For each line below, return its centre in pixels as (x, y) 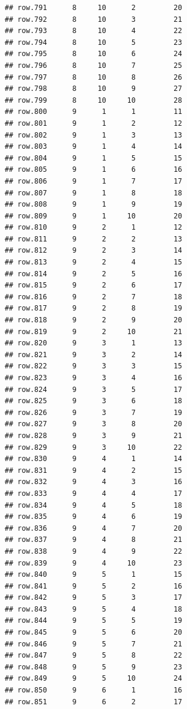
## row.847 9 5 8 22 (93, 656)
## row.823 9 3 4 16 (93, 378)
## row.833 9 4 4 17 (93, 493)
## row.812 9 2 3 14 (93, 251)
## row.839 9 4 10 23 (93, 563)
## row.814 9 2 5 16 (93, 274)
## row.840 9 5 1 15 (93, 575)
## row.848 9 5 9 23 (93, 667)
